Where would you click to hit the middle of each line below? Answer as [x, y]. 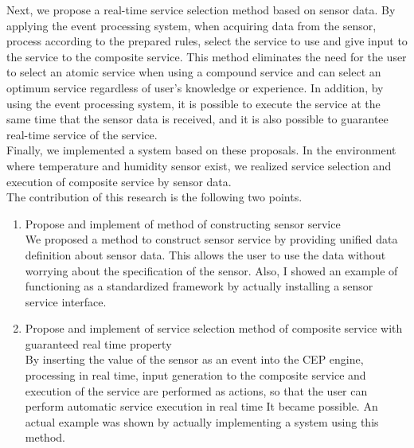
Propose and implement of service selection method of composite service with [214, 328]
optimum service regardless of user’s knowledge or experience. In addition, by [195, 87]
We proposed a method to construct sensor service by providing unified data [211, 239]
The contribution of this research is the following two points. [154, 197]
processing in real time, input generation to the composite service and [195, 375]
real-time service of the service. [82, 134]
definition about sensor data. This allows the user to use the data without [205, 254]
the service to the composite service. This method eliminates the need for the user [207, 56]
